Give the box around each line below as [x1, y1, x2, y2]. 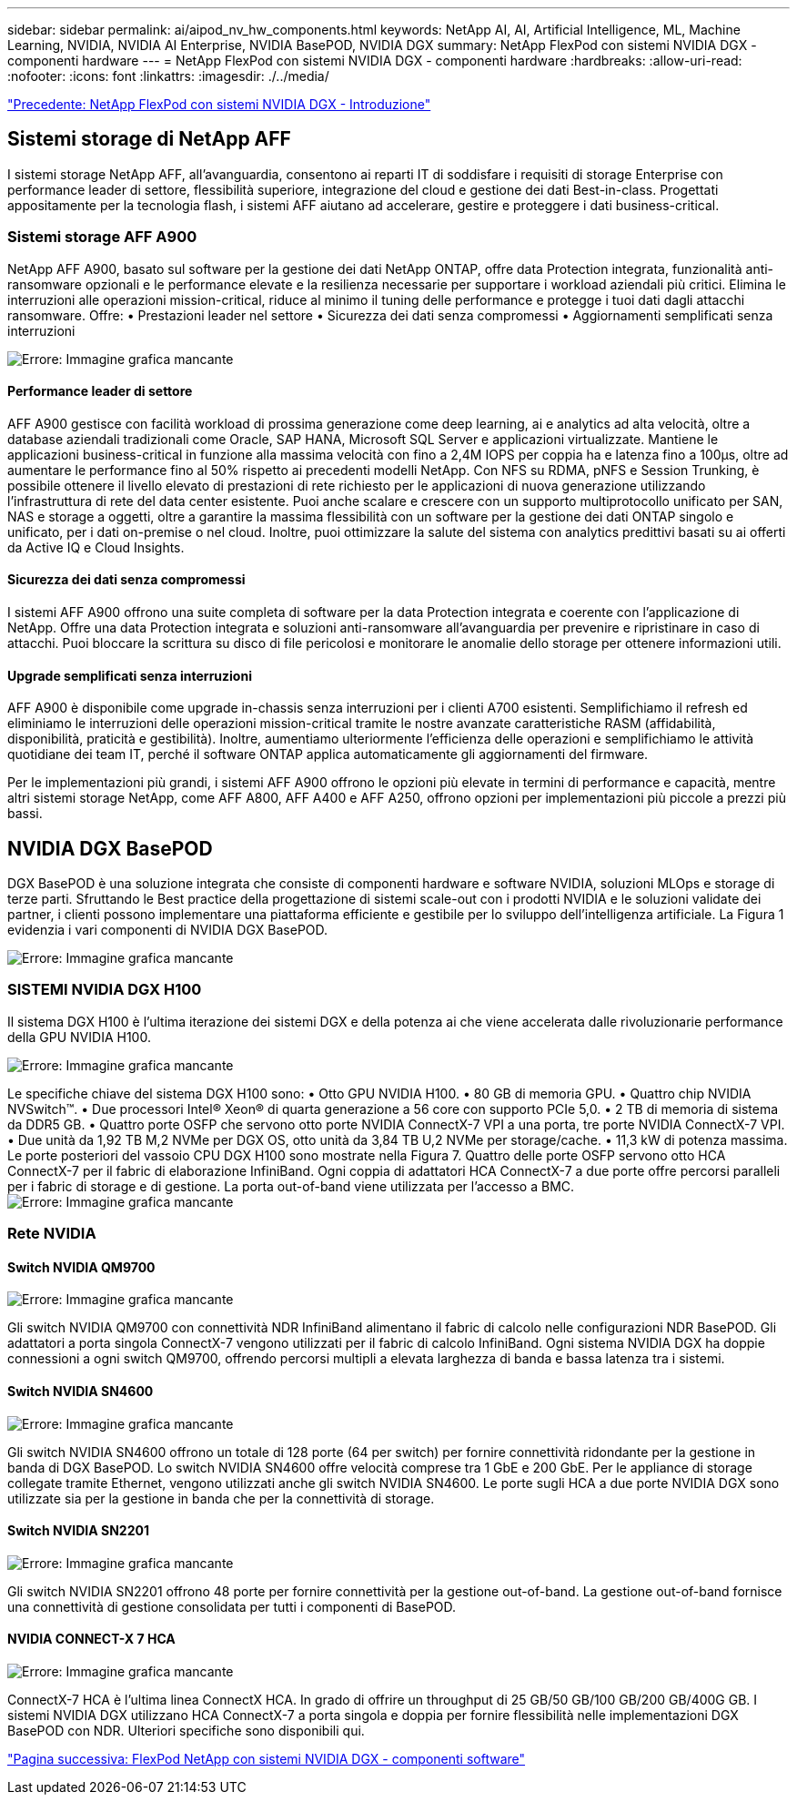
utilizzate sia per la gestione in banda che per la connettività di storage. [7, 1490, 435, 1506]
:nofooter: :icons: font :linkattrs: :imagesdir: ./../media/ [7, 68, 329, 84]
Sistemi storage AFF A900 [7, 228, 197, 247]
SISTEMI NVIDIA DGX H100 [7, 980, 202, 999]
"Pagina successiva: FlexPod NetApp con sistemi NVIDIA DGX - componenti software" [7, 1751, 526, 1767]
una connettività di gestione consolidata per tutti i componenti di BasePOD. [7, 1598, 457, 1615]
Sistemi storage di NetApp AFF [7, 127, 291, 151]
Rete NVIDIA [7, 1224, 96, 1243]
